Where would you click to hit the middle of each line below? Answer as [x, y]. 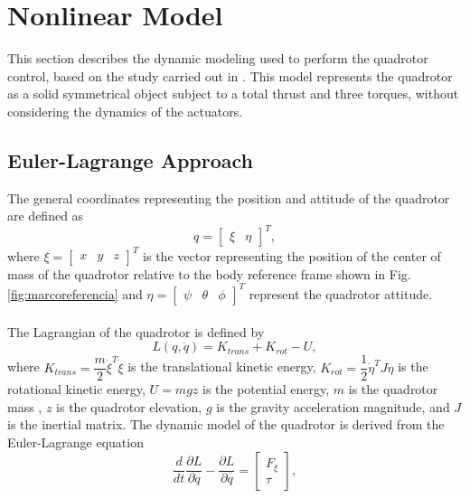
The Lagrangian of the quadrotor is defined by [136, 331]
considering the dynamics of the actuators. [125, 111]
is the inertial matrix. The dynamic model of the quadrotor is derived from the [226, 424]
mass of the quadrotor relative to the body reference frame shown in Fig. [209, 273]
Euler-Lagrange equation [75, 442]
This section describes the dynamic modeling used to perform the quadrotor [218, 58]
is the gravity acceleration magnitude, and [333, 406]
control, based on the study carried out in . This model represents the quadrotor [230, 75]
